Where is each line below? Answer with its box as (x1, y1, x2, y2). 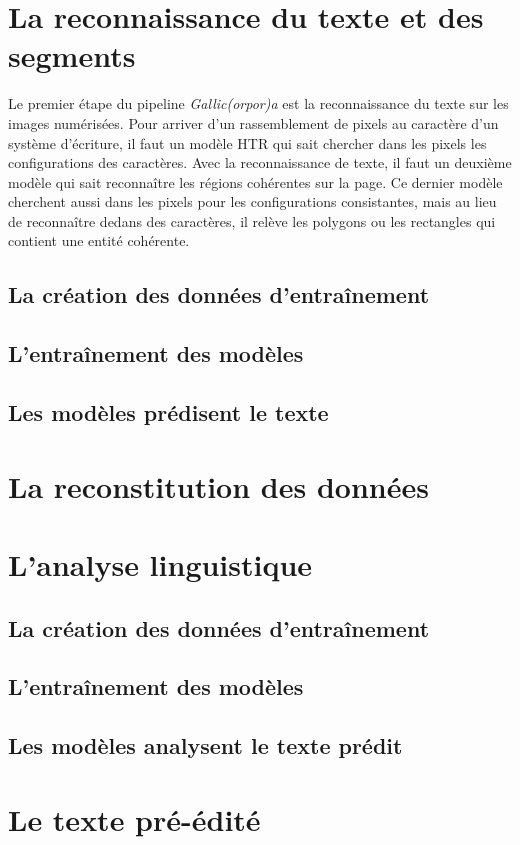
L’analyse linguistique (8, 543, 313, 584)
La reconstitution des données (8, 465, 429, 506)
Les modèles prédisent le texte (8, 397, 329, 428)
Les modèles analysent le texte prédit (8, 730, 403, 761)
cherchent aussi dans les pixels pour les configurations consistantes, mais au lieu (8, 191, 497, 212)
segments (8, 35, 136, 76)
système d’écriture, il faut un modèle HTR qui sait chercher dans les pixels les (8, 132, 487, 153)
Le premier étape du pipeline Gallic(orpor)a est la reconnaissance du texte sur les (8, 93, 509, 114)
